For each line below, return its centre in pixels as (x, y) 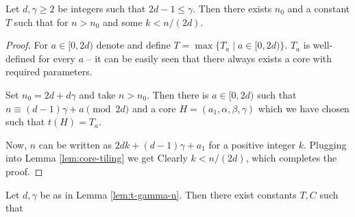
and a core (154, 108)
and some (123, 22)
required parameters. (49, 72)
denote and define (133, 45)
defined (21, 58)
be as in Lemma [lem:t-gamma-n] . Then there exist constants (168, 194)
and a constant (319, 8)
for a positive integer (252, 144)
